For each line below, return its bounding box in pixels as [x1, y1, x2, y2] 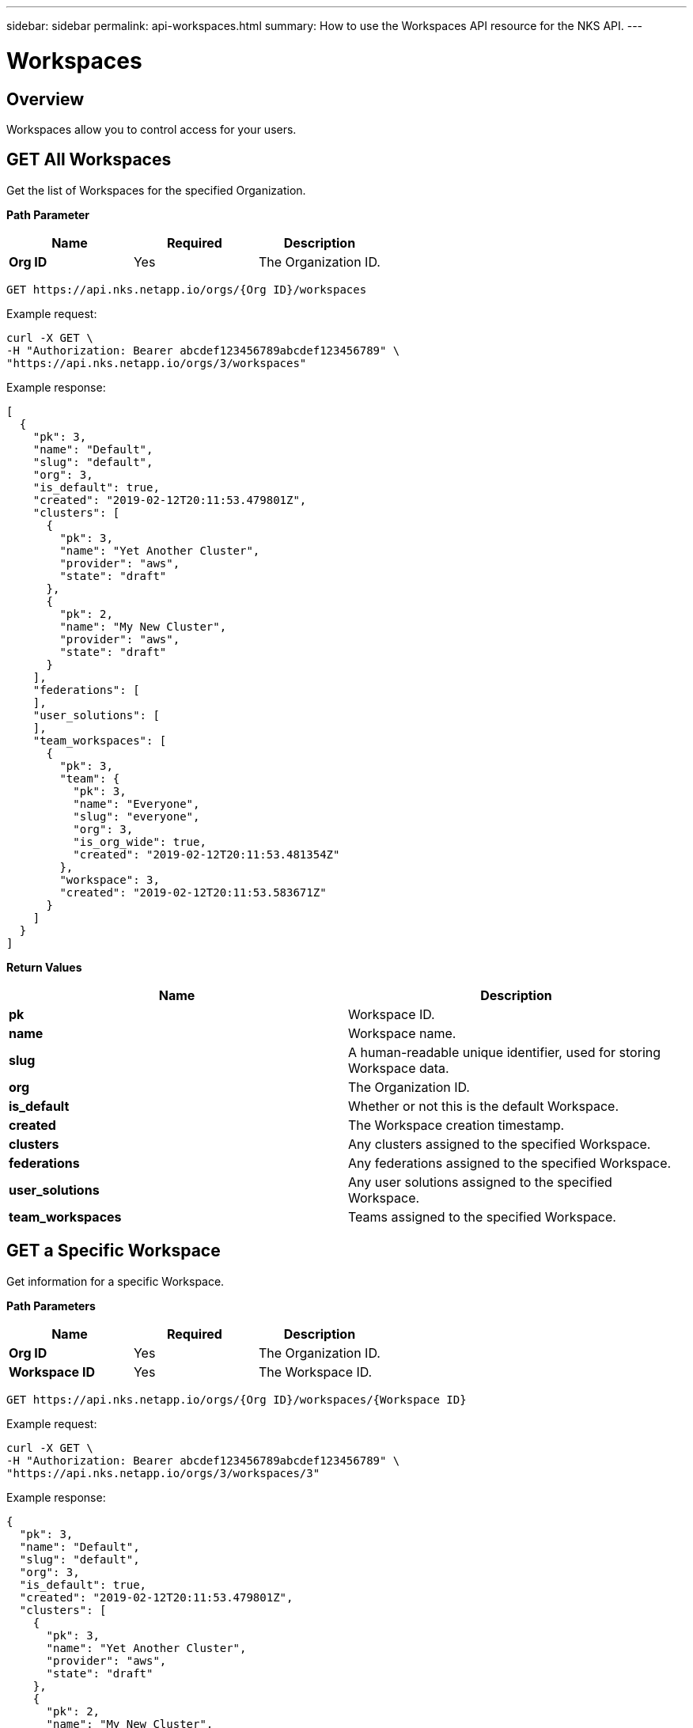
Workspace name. [348, 1025, 456, 1041]
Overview [6, 89, 85, 109]
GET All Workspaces [6, 150, 172, 170]
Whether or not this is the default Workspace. [348, 1097, 619, 1114]
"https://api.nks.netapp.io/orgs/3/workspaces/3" [6, 1466, 320, 1480]
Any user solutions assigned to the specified [348, 1173, 612, 1190]
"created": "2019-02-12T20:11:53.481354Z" [73, 847, 340, 861]
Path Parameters [6, 1298, 96, 1313]
